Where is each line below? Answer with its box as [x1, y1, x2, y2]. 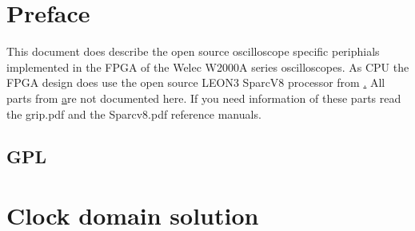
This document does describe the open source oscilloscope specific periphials [6, 43, 380, 60]
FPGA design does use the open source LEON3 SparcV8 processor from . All [6, 74, 385, 91]
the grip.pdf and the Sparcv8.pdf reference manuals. [6, 105, 261, 122]
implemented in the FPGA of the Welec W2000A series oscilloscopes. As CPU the [6, 58, 409, 75]
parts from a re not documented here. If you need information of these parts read [6, 89, 401, 106]
